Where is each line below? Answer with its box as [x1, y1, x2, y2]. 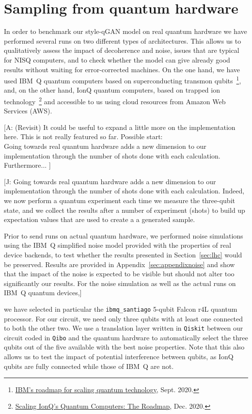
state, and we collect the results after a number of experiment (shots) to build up [4, 205, 245, 215]
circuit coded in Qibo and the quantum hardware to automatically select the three [4, 332, 248, 342]
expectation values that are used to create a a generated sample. [4, 214, 195, 224]
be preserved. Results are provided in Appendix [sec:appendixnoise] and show [4, 259, 235, 269]
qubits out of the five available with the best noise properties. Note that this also [4, 342, 245, 352]
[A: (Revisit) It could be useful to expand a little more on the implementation [4, 122, 236, 132]
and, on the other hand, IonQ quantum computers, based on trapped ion [4, 85, 220, 95]
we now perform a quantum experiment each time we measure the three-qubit [4, 195, 235, 205]
